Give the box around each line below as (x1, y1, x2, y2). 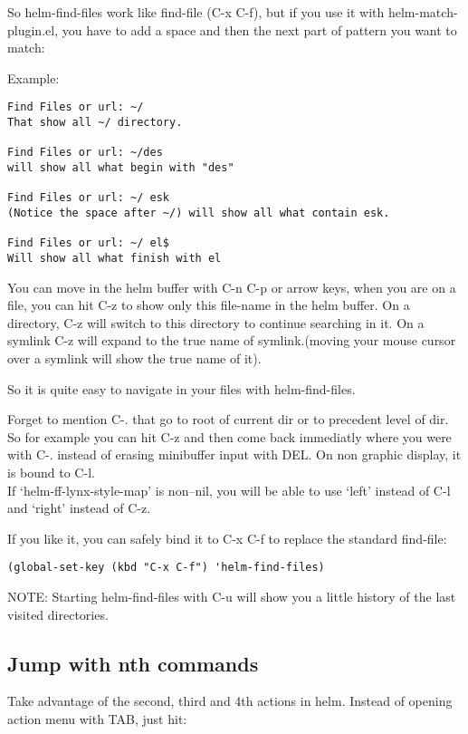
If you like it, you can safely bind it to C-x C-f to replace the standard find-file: (7, 528, 447, 547)
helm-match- (387, 3, 458, 21)
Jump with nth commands (7, 649, 259, 677)
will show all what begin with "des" (7, 161, 234, 174)
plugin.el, (7, 20, 59, 39)
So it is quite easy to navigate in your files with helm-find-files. (7, 379, 356, 398)
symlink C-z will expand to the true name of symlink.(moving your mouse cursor (7, 331, 456, 350)
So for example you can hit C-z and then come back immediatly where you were (7, 427, 452, 446)
